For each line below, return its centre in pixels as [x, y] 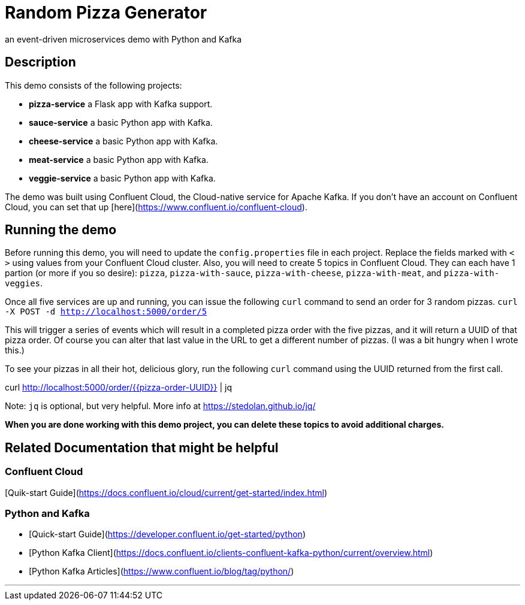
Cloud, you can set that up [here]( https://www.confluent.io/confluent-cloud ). [156, 207]
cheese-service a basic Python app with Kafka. [123, 141]
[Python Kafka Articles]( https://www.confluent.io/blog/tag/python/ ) [162, 571]
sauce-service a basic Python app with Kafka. [121, 122]
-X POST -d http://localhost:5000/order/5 [106, 312]
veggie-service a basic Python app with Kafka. [122, 178]
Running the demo [61, 230]
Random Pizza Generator [106, 13]
